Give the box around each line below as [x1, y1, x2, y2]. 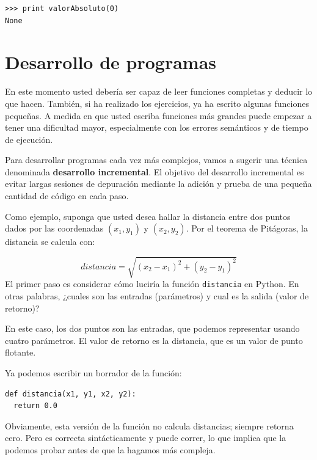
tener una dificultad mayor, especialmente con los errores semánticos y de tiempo [5, 121, 308, 134]
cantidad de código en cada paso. [5, 189, 129, 202]
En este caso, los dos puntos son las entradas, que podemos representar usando [5, 322, 300, 335]
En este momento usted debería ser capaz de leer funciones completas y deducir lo [5, 85, 313, 98]
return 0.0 [13, 401, 57, 411]
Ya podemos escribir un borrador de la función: [5, 367, 182, 379]
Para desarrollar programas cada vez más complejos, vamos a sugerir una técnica [5, 153, 308, 166]
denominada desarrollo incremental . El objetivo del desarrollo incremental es [5, 165, 304, 178]
